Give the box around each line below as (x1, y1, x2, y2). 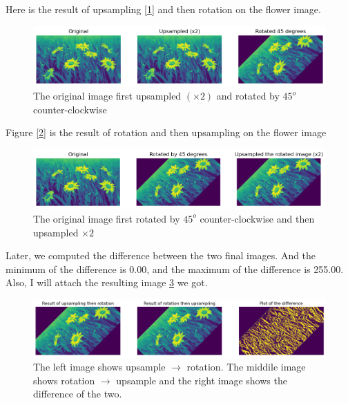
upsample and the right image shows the (116, 373, 287, 387)
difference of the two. (33, 386, 122, 401)
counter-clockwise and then (200, 211, 315, 225)
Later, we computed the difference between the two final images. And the (6, 248, 316, 263)
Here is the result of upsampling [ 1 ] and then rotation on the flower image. (6, 2, 321, 16)
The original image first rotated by (33, 211, 180, 225)
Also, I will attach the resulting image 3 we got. (6, 275, 208, 290)
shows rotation (33, 373, 95, 387)
